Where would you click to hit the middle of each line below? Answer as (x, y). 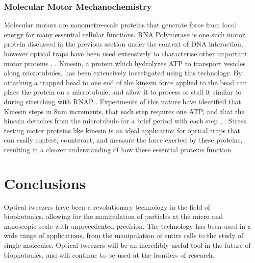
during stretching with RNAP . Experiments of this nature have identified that (123, 101)
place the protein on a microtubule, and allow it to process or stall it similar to (123, 92)
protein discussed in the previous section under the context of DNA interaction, (124, 44)
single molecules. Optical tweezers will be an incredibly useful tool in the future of (127, 245)
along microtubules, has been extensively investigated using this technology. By (123, 73)
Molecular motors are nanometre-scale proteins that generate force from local (120, 25)
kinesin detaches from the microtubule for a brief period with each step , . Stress (125, 121)
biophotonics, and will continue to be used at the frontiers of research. (109, 254)
